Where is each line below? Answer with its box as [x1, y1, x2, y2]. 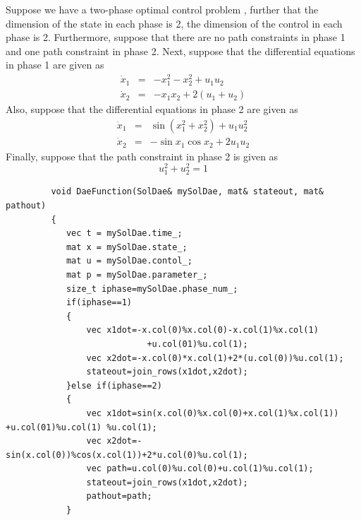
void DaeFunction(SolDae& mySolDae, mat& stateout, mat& [51, 187, 324, 197]
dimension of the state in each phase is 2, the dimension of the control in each [6, 16, 343, 30]
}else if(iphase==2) [66, 380, 162, 391]
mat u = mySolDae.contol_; [66, 256, 192, 266]
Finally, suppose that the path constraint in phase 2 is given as [6, 148, 279, 163]
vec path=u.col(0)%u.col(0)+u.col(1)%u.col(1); [86, 463, 314, 474]
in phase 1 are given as [6, 57, 104, 72]
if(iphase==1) [66, 297, 132, 308]
